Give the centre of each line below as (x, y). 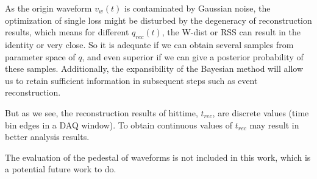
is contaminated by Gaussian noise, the (197, 8)
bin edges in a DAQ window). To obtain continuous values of (119, 125)
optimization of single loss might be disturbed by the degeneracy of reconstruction (158, 20)
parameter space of (40, 56)
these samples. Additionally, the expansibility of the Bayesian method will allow (154, 68)
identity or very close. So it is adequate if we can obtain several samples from (149, 44)
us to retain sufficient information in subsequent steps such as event (131, 80)
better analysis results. (47, 137)
